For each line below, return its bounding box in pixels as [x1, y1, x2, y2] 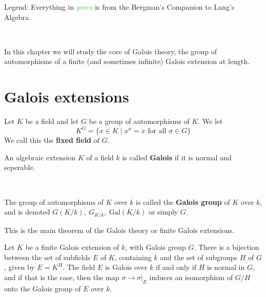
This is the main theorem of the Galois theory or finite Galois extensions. [4, 224, 235, 235]
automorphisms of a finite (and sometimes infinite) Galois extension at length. [4, 56, 250, 67]
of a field [86, 152, 114, 162]
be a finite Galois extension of [25, 242, 119, 252]
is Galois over [105, 262, 148, 272]
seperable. [4, 162, 35, 173]
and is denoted [4, 206, 50, 217]
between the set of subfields [4, 251, 91, 262]
